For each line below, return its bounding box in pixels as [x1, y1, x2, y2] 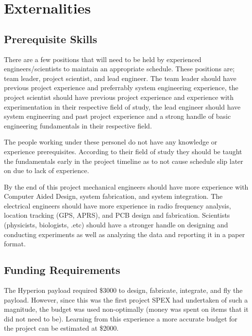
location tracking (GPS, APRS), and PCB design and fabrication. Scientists [4, 210, 230, 220]
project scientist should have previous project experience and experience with [4, 92, 234, 102]
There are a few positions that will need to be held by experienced [4, 54, 202, 64]
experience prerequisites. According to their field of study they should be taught [4, 146, 242, 156]
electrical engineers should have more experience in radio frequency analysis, [4, 200, 231, 210]
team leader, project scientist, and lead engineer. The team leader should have [4, 73, 236, 83]
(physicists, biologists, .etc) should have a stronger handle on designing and [4, 220, 228, 230]
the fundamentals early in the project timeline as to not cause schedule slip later [4, 156, 243, 166]
